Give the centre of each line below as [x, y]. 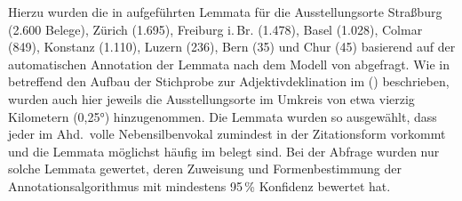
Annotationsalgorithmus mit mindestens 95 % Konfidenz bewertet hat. [199, 185]
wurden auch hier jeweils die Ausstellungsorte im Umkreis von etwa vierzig [211, 98]
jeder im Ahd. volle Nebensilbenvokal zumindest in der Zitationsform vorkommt [227, 134]
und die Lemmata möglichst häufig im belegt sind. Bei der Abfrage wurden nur [224, 151]
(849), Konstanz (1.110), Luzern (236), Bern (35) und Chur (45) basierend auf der [232, 47]
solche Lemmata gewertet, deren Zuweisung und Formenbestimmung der [205, 169]
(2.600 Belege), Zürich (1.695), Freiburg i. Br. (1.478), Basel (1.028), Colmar [215, 29]
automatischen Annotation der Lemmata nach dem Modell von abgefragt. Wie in [229, 64]
